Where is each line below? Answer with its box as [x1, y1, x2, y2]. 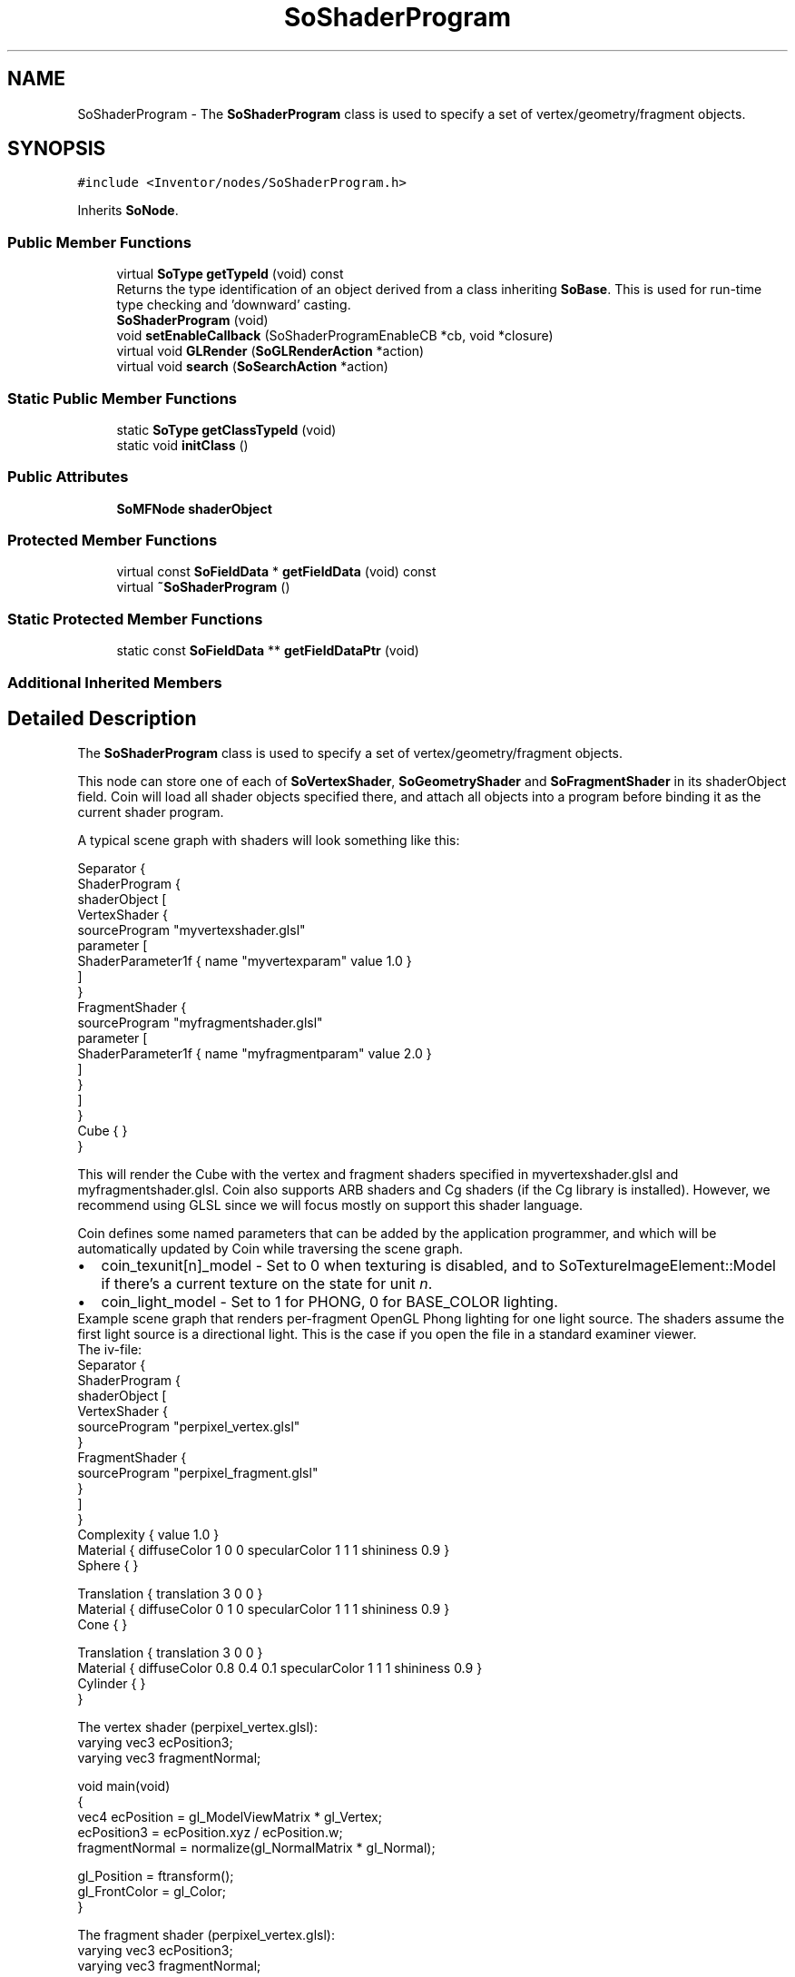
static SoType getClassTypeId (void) [116, 421, 337, 438]
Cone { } [77, 1617, 128, 1633]
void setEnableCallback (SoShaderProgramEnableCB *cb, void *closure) [116, 328, 554, 344]
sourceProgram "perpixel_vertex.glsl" [77, 1419, 300, 1435]
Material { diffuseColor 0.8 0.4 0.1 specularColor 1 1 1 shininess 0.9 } [77, 1660, 483, 1677]
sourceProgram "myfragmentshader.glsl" [77, 1015, 323, 1031]
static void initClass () [116, 437, 249, 453]
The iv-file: [77, 1342, 142, 1358]
